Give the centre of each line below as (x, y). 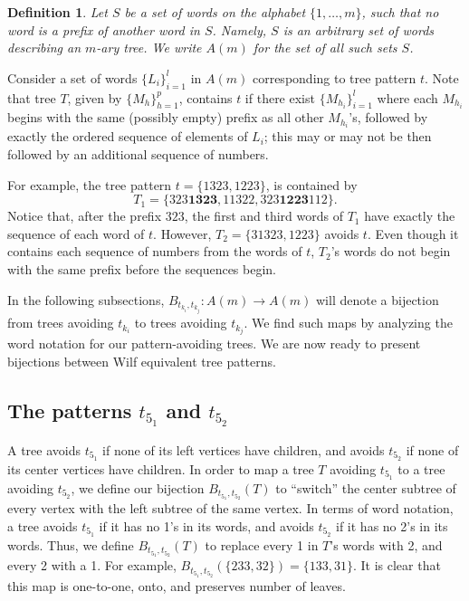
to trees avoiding (181, 323)
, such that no (400, 12)
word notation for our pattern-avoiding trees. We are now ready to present (214, 343)
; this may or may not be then (348, 136)
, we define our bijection (138, 487)
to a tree (421, 468)
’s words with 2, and (386, 544)
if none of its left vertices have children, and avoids (244, 449)
